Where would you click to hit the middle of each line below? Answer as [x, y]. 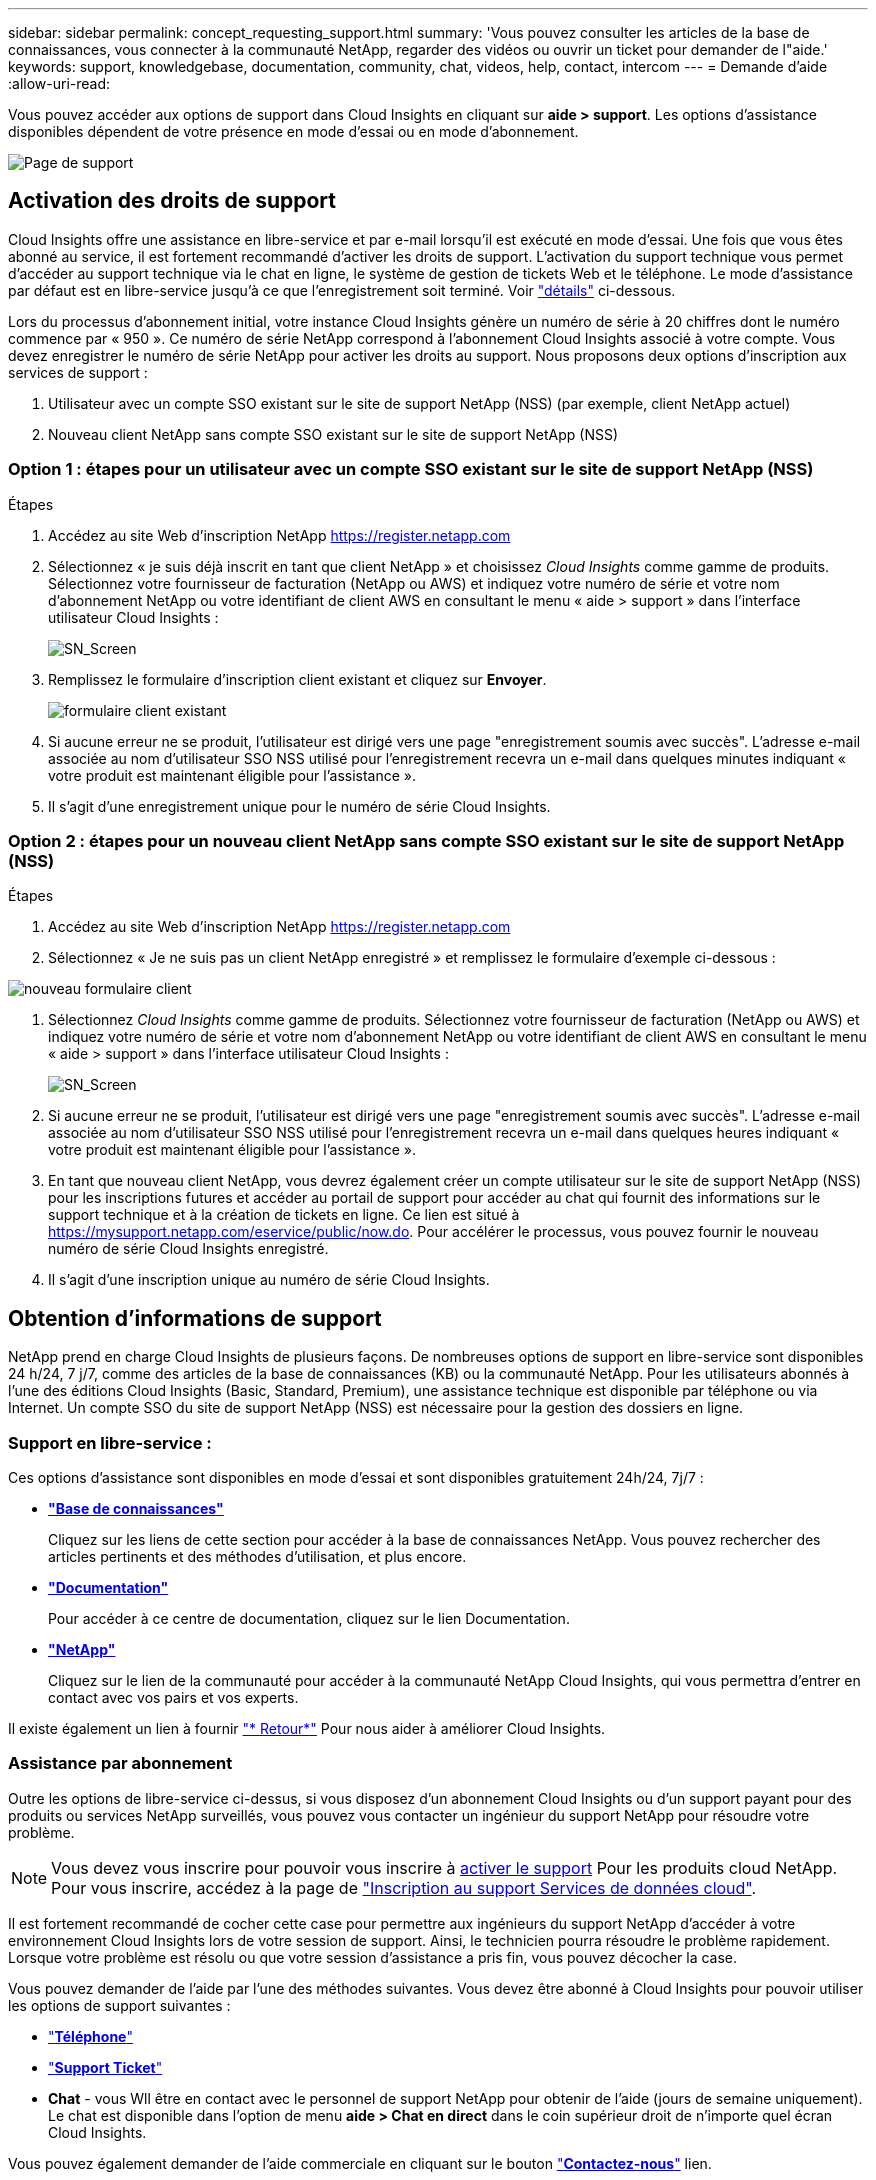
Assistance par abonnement [120, 1763]
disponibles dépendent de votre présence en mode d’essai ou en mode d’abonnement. [293, 131]
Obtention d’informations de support [195, 1318]
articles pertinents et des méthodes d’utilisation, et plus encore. [257, 1556]
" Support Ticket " [105, 2067]
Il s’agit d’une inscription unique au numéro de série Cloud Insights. [269, 1280]
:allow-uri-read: [59, 83]
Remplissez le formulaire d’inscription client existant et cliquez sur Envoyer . [297, 679]
